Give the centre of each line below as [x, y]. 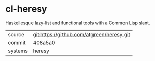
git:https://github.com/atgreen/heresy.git [82, 34]
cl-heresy [26, 9]
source [16, 34]
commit [17, 42]
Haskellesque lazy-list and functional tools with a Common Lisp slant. [78, 23]
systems [18, 51]
